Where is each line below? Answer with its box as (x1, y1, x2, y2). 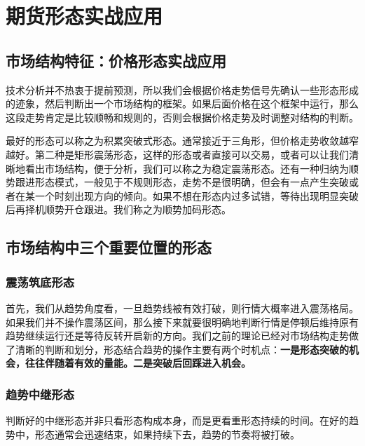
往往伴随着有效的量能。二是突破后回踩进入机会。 (25, 356, 251, 370)
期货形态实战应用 (6, 1, 163, 30)
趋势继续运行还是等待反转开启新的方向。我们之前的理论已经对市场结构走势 (6, 328, 349, 343)
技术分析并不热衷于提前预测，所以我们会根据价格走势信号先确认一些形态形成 (6, 82, 359, 97)
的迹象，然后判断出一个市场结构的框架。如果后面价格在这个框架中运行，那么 (6, 96, 359, 111)
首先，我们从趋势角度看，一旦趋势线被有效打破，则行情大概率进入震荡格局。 (6, 300, 359, 315)
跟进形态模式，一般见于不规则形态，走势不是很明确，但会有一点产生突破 (15, 175, 349, 189)
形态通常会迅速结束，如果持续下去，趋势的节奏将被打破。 (34, 426, 300, 441)
